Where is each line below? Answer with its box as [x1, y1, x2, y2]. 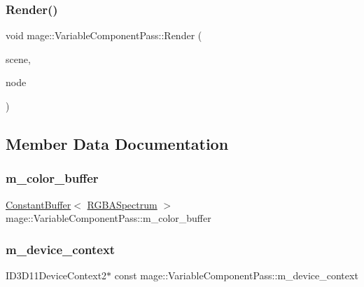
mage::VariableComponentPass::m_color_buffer [6, 211, 211, 225]
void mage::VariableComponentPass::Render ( [6, 28, 202, 43]
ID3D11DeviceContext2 [6, 268, 107, 282]
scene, [6, 51, 31, 66]
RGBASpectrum [87, 197, 157, 211]
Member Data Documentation [6, 132, 229, 154]
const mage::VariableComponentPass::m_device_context [114, 268, 358, 282]
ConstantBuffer [6, 197, 71, 211]
